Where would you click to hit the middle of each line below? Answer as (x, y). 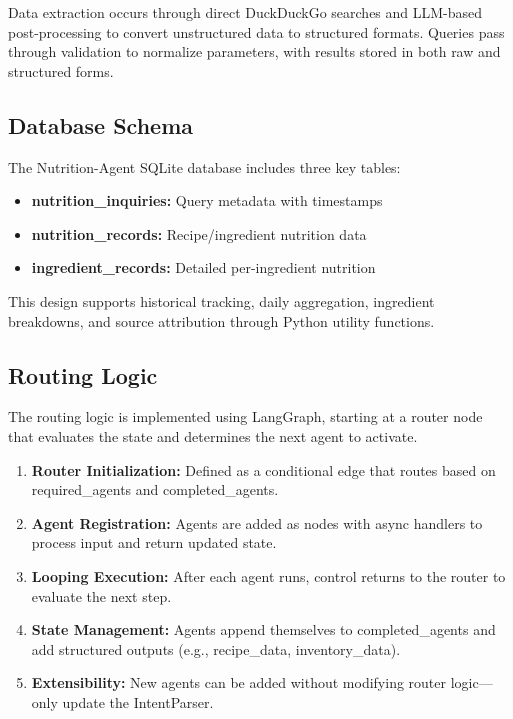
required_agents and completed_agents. (155, 489)
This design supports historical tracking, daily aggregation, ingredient (221, 300)
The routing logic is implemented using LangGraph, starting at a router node (245, 416)
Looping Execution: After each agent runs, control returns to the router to (268, 575)
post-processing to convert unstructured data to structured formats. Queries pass (256, 31)
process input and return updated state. (154, 542)
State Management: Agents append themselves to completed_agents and (263, 629)
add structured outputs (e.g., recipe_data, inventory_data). (216, 648)
